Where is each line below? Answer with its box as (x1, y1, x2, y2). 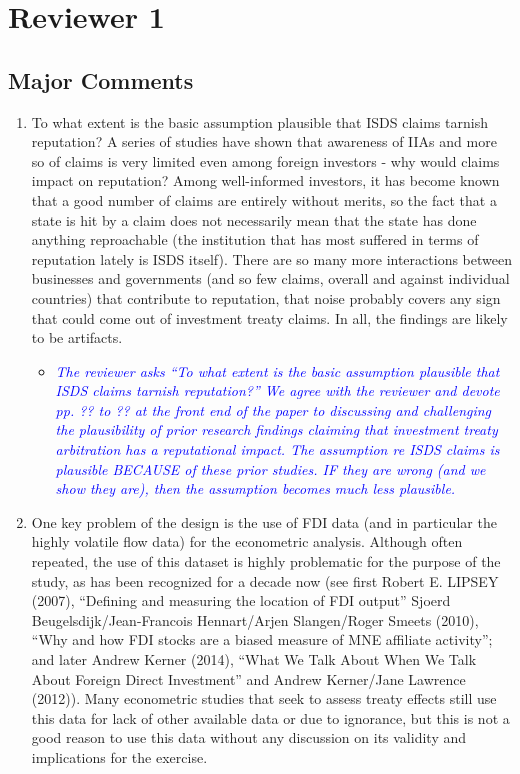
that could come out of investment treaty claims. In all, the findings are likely (31, 307, 508, 328)
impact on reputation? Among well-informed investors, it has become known (31, 170, 500, 191)
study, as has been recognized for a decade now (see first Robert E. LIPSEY (31, 570, 499, 591)
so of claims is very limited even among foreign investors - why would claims (31, 150, 500, 171)
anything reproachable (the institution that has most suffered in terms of (31, 229, 479, 250)
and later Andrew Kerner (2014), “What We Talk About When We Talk (31, 649, 477, 670)
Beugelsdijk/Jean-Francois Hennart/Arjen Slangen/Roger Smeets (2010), (31, 609, 479, 630)
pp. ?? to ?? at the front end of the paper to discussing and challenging (55, 399, 492, 420)
